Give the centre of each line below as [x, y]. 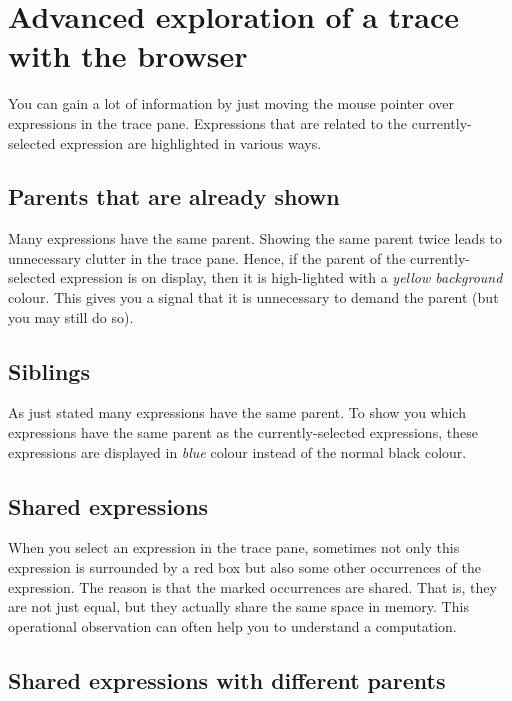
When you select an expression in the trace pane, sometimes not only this [234, 547]
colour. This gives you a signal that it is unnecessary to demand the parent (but [253, 297]
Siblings [49, 370]
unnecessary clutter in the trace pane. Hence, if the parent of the [207, 257]
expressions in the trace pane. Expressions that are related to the [208, 122]
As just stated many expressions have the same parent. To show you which [237, 412]
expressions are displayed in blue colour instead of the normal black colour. [237, 451]
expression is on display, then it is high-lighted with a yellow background [281, 277]
